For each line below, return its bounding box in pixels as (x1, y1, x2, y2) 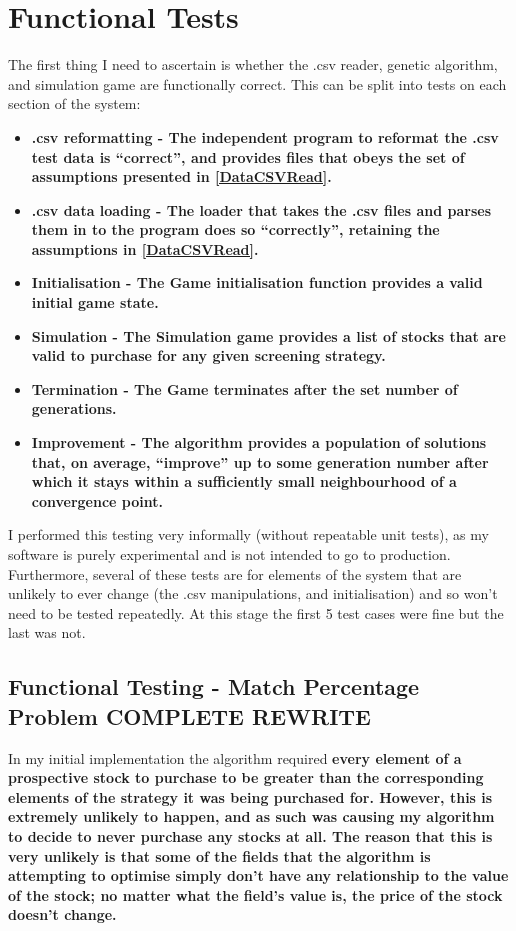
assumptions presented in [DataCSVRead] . (31, 166, 332, 187)
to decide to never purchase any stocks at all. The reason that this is (8, 825, 493, 846)
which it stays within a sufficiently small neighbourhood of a (31, 471, 457, 492)
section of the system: (8, 93, 141, 114)
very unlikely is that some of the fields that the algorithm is (8, 845, 431, 866)
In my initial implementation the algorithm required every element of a (8, 747, 462, 768)
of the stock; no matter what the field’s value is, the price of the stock (8, 884, 503, 905)
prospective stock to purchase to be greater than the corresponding (8, 767, 484, 788)
